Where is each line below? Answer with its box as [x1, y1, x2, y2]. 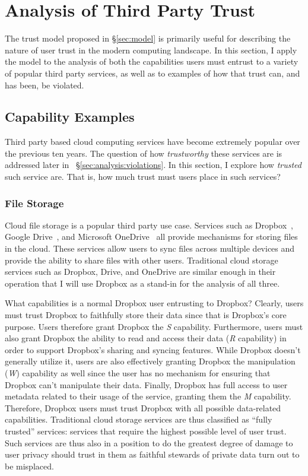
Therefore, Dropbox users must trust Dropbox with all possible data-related [5, 401, 281, 414]
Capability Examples [5, 107, 135, 126]
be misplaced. [5, 459, 54, 472]
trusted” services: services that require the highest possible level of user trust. [5, 424, 287, 437]
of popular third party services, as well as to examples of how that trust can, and [5, 66, 300, 79]
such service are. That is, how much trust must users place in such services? [5, 170, 281, 183]
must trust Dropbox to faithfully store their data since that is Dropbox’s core [5, 309, 287, 321]
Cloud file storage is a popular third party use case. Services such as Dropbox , [5, 218, 293, 231]
